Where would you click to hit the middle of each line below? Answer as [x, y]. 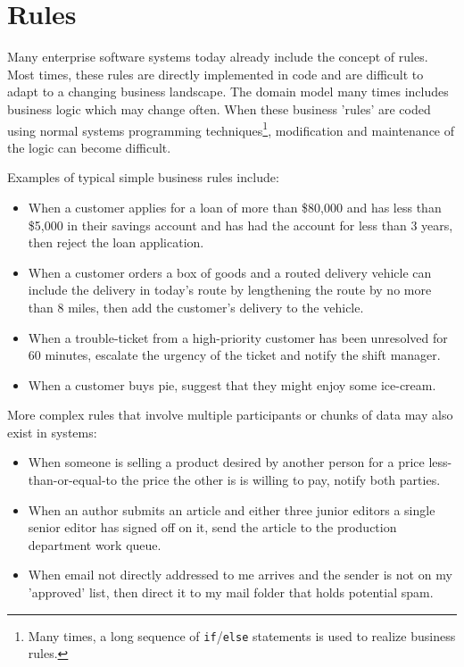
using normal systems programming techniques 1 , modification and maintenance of [231, 129]
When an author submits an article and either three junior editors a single [232, 509]
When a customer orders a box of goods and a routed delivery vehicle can [230, 272]
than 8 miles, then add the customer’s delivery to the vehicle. [196, 307]
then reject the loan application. [116, 242]
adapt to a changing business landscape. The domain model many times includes [228, 92]
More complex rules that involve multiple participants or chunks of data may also [230, 415]
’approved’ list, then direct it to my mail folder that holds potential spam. [231, 592]
